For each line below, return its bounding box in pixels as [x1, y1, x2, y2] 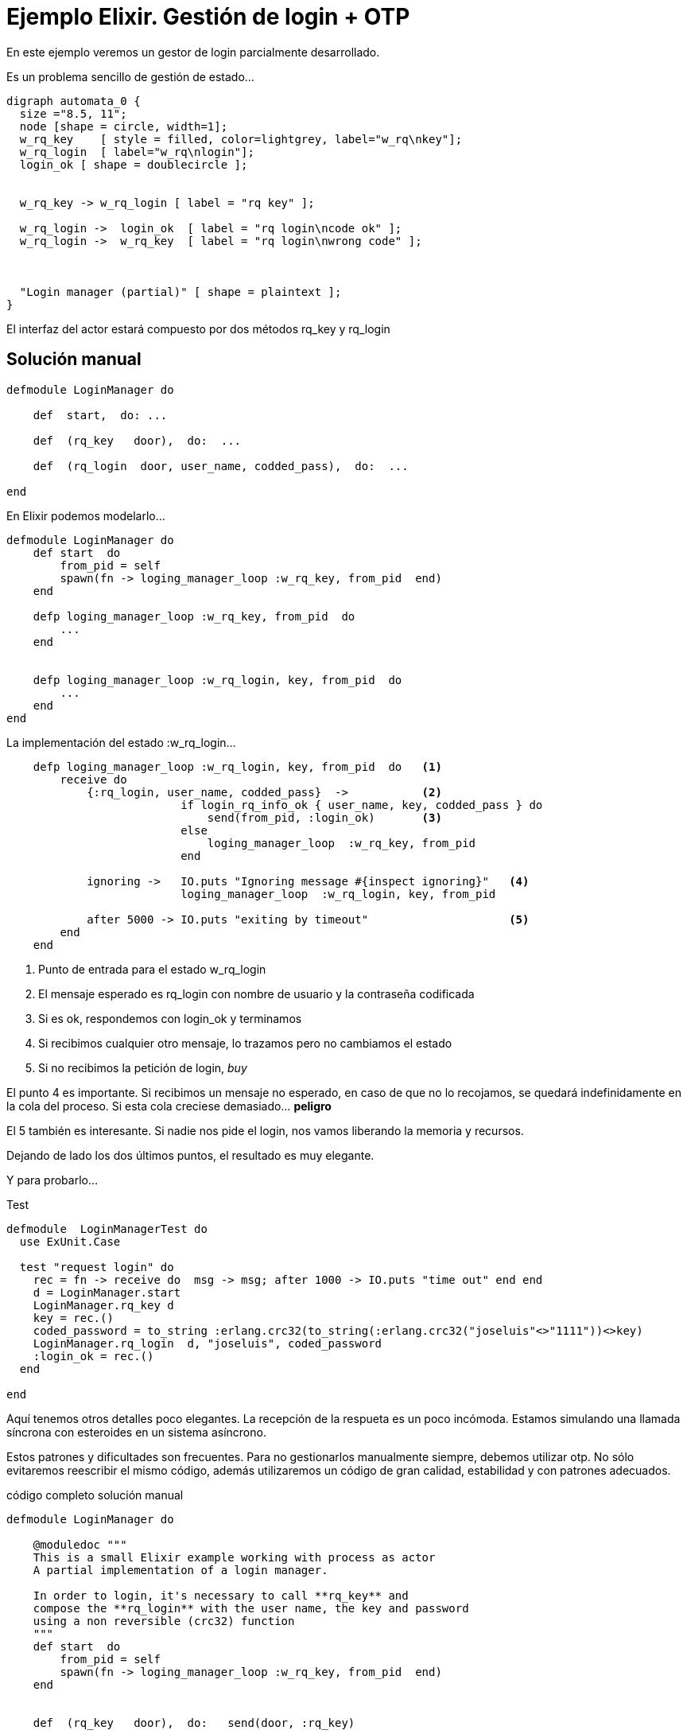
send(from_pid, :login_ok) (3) [207, 811, 442, 824]
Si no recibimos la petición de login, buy [38, 1060, 247, 1075]
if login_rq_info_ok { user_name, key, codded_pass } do [180, 798, 543, 811]
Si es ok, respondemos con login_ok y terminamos [38, 1011, 302, 1025]
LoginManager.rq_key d [33, 1298, 174, 1312]
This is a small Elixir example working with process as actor [33, 1550, 436, 1564]
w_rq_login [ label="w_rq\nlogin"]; [19, 145, 254, 158]
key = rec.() [33, 1311, 114, 1324]
